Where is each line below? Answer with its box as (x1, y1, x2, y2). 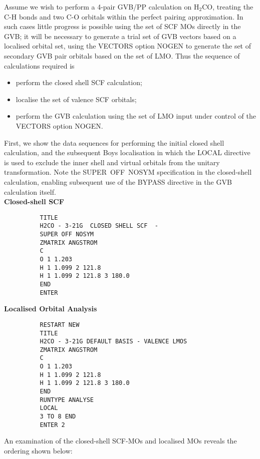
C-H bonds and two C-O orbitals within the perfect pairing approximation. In (4, 11, 243, 22)
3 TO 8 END (40, 413, 76, 420)
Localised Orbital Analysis (4, 303, 97, 314)
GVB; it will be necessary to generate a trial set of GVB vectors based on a (4, 31, 236, 41)
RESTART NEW (40, 321, 80, 328)
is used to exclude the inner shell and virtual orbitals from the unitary (4, 157, 220, 167)
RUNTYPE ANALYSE (40, 396, 94, 403)
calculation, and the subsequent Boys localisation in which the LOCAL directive (4, 147, 250, 158)
